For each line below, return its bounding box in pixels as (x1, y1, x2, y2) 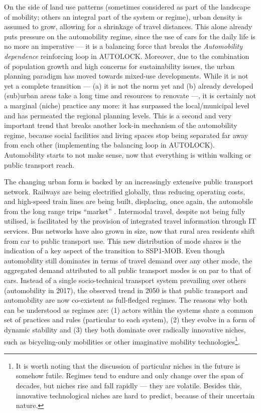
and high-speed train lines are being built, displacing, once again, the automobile (4, 196, 253, 206)
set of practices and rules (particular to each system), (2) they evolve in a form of (4, 314, 255, 325)
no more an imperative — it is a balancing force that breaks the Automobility (4, 41, 243, 51)
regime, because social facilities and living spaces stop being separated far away (4, 129, 248, 140)
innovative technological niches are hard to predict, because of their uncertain (16, 390, 255, 400)
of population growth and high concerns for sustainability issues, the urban (4, 60, 235, 71)
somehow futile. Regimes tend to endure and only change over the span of (16, 370, 243, 381)
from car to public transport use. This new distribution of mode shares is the (4, 235, 241, 246)
